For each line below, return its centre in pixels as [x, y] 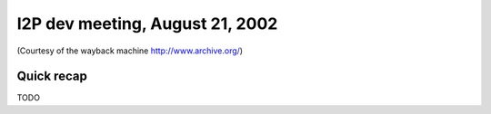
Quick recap [52, 76]
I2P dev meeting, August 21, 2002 [147, 24]
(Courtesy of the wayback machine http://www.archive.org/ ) [130, 51]
